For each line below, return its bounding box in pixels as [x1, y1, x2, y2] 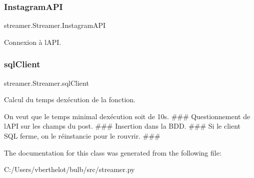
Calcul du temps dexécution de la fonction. [4, 94, 135, 105]
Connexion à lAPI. [4, 36, 61, 47]
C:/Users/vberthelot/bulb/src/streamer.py [4, 164, 135, 175]
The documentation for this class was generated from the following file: [4, 147, 221, 158]
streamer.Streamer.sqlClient [4, 77, 89, 88]
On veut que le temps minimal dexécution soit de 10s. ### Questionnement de [4, 111, 250, 121]
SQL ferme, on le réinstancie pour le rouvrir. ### [4, 131, 160, 141]
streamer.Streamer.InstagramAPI [4, 20, 106, 30]
